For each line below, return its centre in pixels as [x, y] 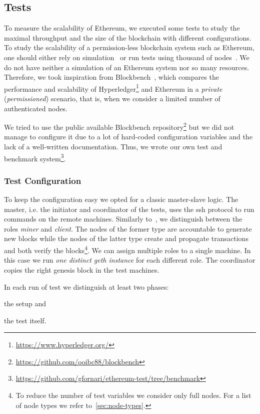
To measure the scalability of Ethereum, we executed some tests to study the [122, 28]
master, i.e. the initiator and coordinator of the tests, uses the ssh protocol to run [129, 209]
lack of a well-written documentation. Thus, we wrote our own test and [113, 147]
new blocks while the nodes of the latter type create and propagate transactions [126, 238]
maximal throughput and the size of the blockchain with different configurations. [128, 37]
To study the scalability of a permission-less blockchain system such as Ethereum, [129, 47]
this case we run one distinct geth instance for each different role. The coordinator [130, 260]
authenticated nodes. [36, 108]
